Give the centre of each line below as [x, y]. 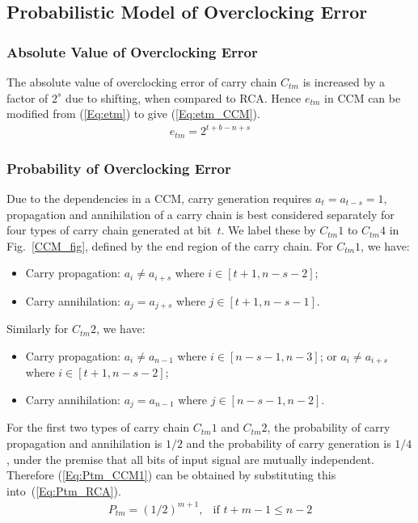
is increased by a [344, 82]
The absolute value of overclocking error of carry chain [142, 82]
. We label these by [268, 230]
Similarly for [38, 329]
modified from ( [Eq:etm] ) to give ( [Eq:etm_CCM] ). [133, 114]
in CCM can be [363, 97]
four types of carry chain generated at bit [109, 230]
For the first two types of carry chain [98, 427]
